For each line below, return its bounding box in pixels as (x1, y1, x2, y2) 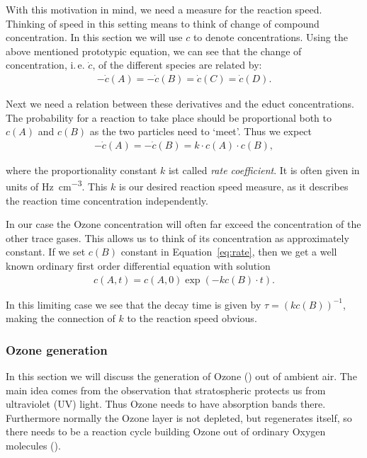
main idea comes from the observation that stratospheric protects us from (6, 382, 326, 397)
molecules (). (6, 438, 61, 453)
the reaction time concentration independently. (6, 193, 208, 207)
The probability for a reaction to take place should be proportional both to (6, 110, 332, 125)
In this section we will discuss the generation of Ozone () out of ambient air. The (6, 369, 357, 384)
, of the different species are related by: (92, 57, 262, 72)
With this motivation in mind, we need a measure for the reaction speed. (6, 2, 322, 16)
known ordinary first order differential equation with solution (6, 258, 271, 273)
